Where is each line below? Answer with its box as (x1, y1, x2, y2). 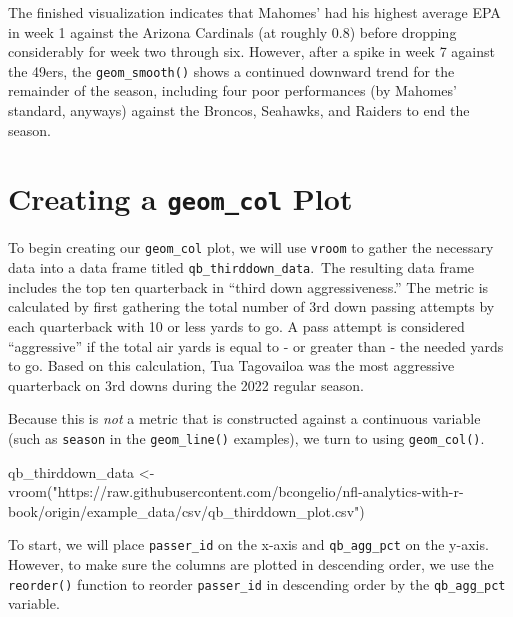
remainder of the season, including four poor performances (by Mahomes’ (8, 80, 457, 101)
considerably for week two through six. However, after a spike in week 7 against (8, 41, 495, 62)
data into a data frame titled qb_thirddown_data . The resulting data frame (8, 257, 475, 278)
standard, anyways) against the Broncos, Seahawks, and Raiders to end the (8, 100, 470, 121)
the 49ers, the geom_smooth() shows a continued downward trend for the (8, 60, 455, 81)
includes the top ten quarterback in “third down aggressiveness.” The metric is (8, 276, 489, 297)
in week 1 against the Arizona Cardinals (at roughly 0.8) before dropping (8, 21, 457, 42)
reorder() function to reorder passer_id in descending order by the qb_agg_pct (8, 573, 506, 594)
